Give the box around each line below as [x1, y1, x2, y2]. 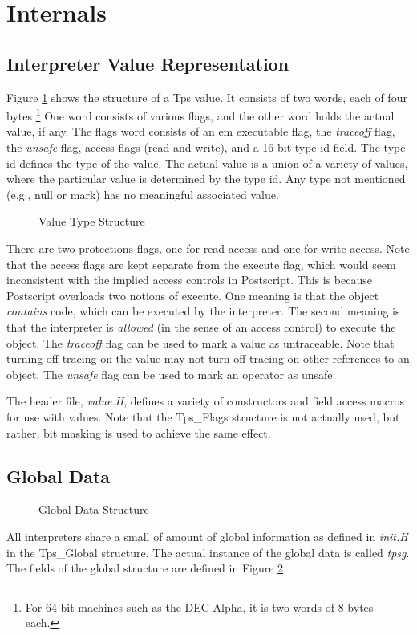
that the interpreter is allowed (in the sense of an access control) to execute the [6, 318, 396, 335]
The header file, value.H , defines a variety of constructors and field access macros [6, 393, 405, 409]
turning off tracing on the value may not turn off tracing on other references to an [6, 350, 410, 367]
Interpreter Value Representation [6, 51, 289, 75]
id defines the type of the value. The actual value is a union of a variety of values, [6, 154, 408, 171]
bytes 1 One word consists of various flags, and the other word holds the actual [6, 105, 395, 124]
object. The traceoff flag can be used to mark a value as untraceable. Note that [6, 334, 395, 351]
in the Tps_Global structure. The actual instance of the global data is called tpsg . [6, 543, 410, 560]
